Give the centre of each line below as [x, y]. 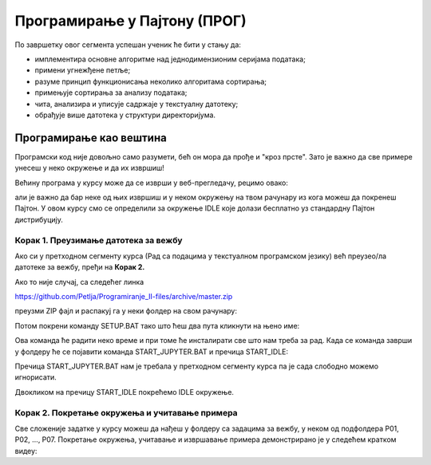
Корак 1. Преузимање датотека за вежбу [99, 240]
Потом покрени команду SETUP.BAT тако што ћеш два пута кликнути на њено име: [157, 325]
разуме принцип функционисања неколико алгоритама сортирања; [151, 81]
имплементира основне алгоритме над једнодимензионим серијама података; [170, 59]
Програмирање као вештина [91, 138]
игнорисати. [36, 377]
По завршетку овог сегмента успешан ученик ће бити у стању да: [128, 45]
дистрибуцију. [39, 219]
